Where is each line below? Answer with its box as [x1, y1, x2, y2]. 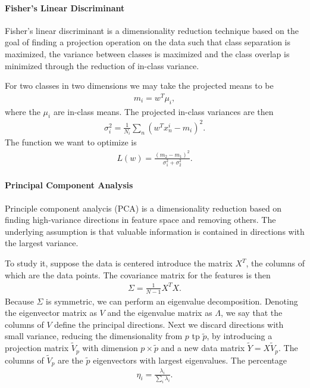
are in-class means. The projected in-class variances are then [53, 105, 274, 117]
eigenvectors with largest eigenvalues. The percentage [93, 353, 287, 366]
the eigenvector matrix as [5, 306, 97, 319]
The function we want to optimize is [5, 136, 137, 148]
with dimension [82, 342, 138, 354]
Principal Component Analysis [5, 179, 133, 191]
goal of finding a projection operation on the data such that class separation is [5, 36, 291, 48]
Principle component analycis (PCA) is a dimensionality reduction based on [5, 201, 282, 214]
